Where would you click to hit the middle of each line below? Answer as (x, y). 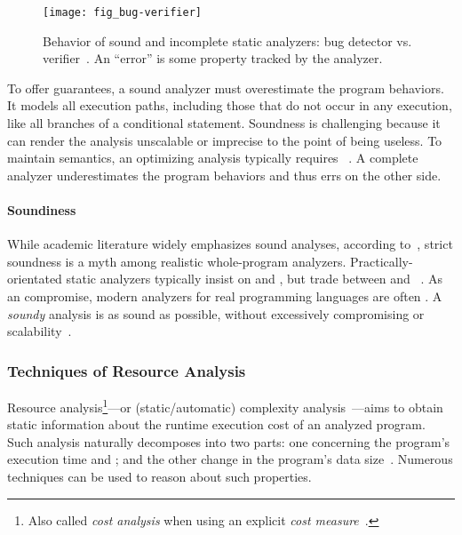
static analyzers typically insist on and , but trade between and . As (255, 279)
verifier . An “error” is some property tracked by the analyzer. (213, 58)
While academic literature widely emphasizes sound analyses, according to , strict (230, 244)
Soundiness (42, 210)
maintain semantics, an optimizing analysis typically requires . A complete (213, 158)
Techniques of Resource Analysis (127, 370)
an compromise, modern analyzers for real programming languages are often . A (225, 295)
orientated (35, 279)
